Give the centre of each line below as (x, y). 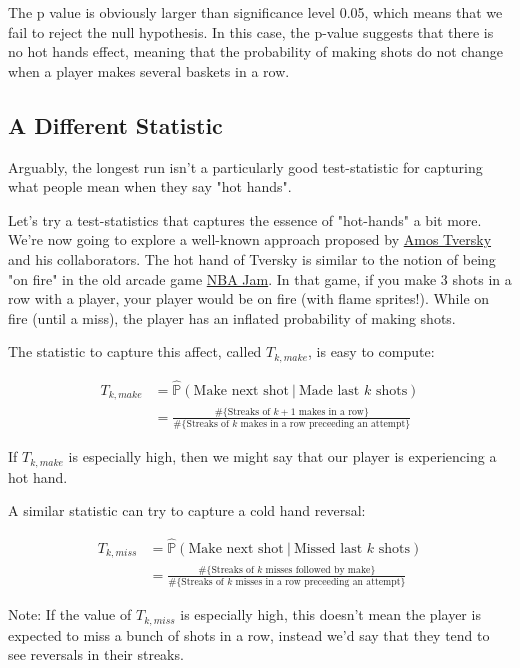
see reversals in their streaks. (96, 654)
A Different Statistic (115, 124)
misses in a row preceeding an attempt (318, 582)
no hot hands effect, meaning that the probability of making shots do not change (255, 51)
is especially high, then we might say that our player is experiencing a (282, 456)
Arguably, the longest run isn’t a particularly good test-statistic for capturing (245, 166)
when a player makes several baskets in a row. (149, 70)
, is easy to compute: (371, 351)
